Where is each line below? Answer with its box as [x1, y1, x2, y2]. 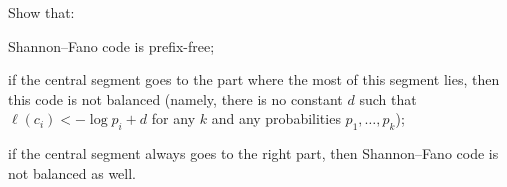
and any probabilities [211, 108, 341, 129]
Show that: [8, 2, 75, 22]
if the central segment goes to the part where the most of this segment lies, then [8, 69, 500, 90]
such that [359, 88, 417, 109]
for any [151, 108, 196, 129]
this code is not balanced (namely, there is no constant [8, 88, 343, 109]
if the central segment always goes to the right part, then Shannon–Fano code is [8, 143, 499, 164]
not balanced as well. [8, 162, 137, 183]
